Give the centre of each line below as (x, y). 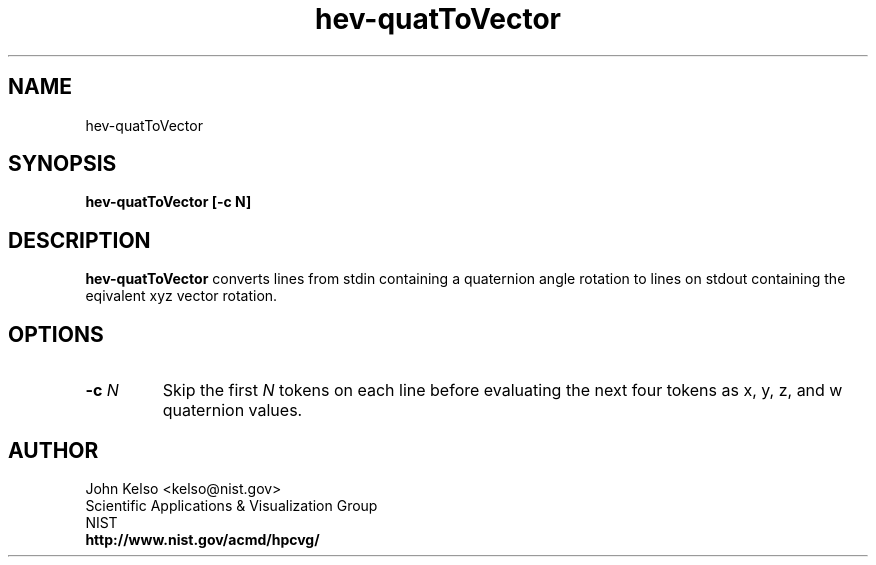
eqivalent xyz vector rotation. (181, 296)
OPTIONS (56, 334)
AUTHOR (53, 450)
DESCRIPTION (79, 240)
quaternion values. (232, 410)
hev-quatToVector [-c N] (168, 202)
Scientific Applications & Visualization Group (231, 505)
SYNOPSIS (62, 164)
